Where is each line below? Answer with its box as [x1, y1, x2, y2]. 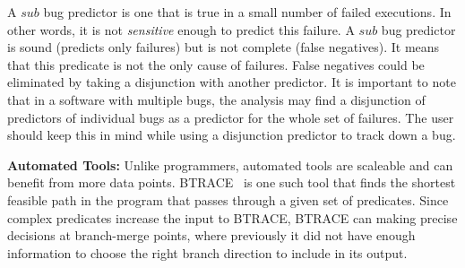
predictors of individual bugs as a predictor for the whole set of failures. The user [7, 108, 454, 126]
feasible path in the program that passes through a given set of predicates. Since [7, 190, 449, 209]
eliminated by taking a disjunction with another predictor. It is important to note [7, 73, 456, 91]
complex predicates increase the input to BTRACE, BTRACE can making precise [7, 208, 458, 227]
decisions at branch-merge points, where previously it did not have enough [7, 226, 416, 245]
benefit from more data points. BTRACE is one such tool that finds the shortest [7, 173, 456, 192]
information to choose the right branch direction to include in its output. [7, 243, 408, 262]
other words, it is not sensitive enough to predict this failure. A [7, 20, 355, 39]
